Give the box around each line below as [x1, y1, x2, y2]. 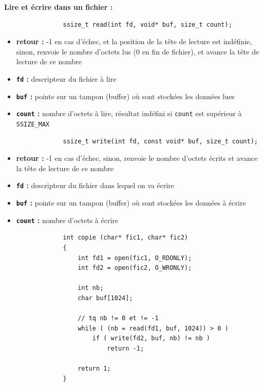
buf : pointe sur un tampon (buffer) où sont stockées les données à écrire [16, 197, 246, 208]
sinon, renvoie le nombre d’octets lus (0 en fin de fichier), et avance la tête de [16, 46, 259, 57]
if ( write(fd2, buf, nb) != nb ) [92, 335, 210, 342]
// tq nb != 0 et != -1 [78, 315, 159, 322]
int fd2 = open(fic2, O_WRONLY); [78, 264, 192, 272]
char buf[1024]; [78, 294, 133, 302]
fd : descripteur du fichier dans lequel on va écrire [16, 180, 175, 191]
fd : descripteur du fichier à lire [16, 73, 117, 84]
